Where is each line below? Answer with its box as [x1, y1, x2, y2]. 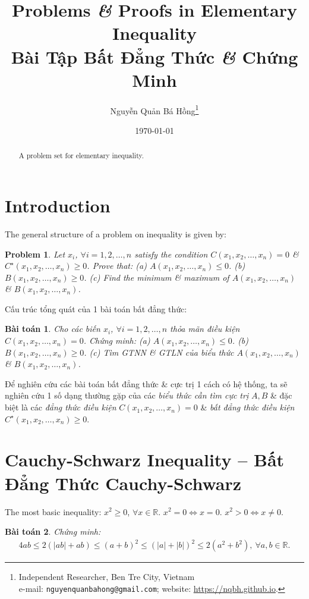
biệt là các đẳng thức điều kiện [5, 401, 116, 413]
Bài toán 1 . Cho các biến [5, 322, 100, 335]
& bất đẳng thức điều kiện [200, 401, 295, 413]
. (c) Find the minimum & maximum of [84, 271, 229, 283]
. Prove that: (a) [87, 259, 147, 272]
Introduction [5, 193, 111, 217]
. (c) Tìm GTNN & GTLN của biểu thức [84, 346, 234, 358]
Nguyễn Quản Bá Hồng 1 [110, 102, 199, 117]
